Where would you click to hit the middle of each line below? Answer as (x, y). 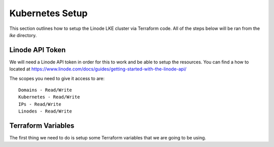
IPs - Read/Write (40, 104)
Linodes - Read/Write (45, 111)
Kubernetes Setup (48, 13)
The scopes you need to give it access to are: (57, 78)
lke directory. (23, 35)
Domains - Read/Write (45, 90)
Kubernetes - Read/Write (49, 97)
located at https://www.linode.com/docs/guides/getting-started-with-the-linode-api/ (98, 69)
